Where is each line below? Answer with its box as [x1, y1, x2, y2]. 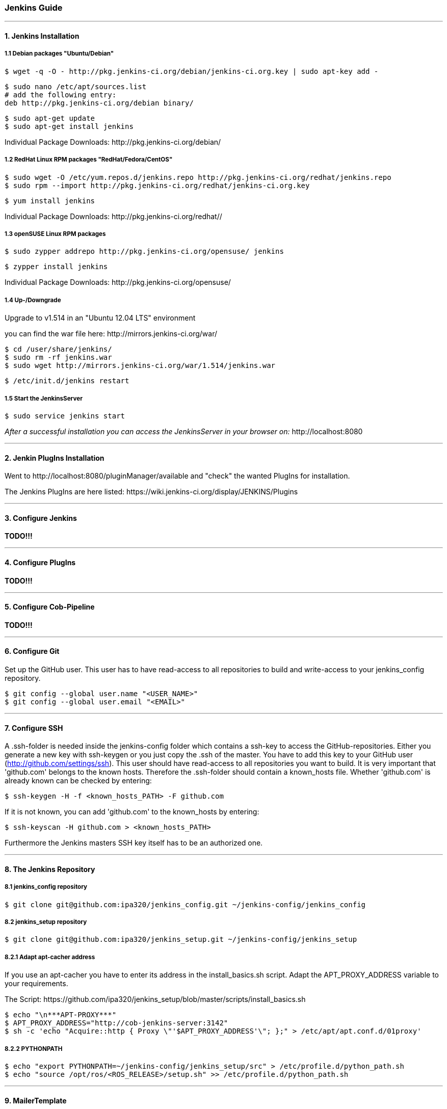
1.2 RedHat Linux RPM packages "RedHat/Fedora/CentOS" [5, 156, 173, 164]
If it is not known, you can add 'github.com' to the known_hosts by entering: [5, 807, 259, 816]
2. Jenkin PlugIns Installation [5, 453, 104, 462]
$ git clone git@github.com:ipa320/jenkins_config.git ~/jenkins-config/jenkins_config [5, 900, 366, 909]
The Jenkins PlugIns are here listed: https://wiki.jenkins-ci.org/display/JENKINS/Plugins [5, 487, 298, 496]
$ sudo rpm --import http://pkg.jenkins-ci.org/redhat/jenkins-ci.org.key [5, 181, 310, 190]
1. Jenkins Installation [5, 31, 80, 40]
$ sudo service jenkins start [5, 411, 125, 420]
